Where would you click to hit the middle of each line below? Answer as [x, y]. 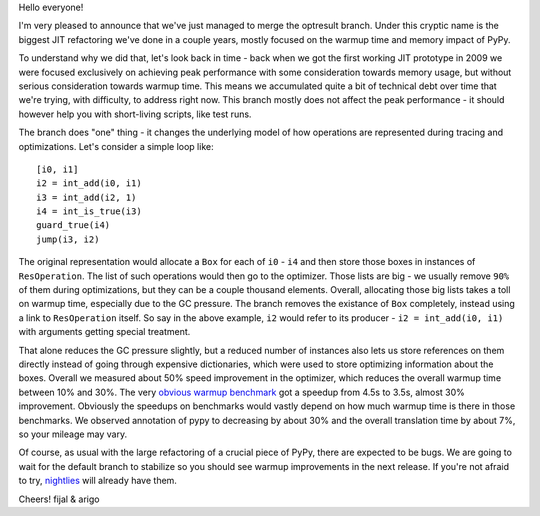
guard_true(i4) [73, 225]
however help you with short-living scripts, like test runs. [135, 114]
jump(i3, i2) [68, 239]
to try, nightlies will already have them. [97, 481]
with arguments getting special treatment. [104, 332]
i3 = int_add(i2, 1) [86, 197]
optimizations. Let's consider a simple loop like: [116, 146]
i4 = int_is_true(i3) [89, 211]
